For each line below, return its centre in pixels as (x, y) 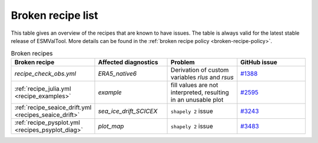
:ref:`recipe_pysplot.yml (47, 122)
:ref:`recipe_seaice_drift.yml (53, 107)
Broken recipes (32, 53)
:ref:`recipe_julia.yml (43, 88)
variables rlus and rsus (202, 77)
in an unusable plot (197, 99)
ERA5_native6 (117, 74)
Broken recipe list (54, 15)
